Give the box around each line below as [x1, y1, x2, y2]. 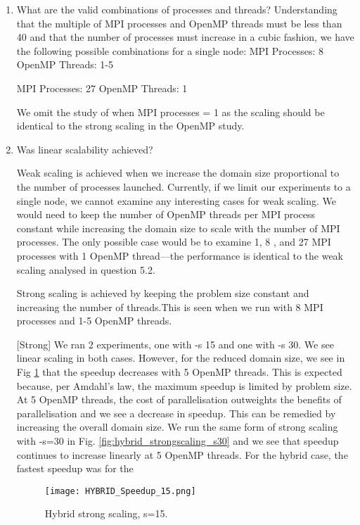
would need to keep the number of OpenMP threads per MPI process [16, 207, 316, 222]
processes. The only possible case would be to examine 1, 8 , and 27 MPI [16, 234, 331, 249]
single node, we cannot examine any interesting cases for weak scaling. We [16, 193, 337, 208]
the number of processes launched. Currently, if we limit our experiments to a [16, 179, 351, 194]
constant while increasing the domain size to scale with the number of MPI [16, 220, 340, 235]
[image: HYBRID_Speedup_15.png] [44, 486, 196, 496]
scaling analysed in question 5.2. [16, 262, 155, 277]
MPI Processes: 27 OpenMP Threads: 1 [16, 80, 188, 95]
